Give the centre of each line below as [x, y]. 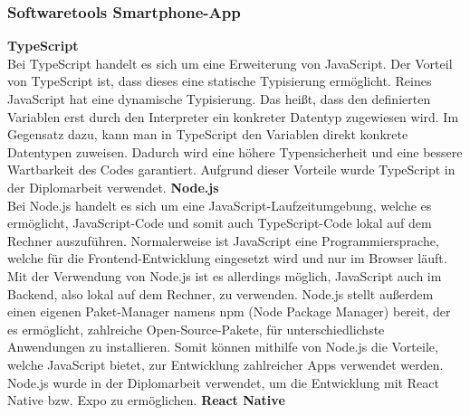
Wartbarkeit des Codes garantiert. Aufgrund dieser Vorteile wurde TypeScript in [231, 170]
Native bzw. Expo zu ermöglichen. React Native [146, 400]
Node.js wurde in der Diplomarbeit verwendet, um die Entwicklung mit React [223, 382]
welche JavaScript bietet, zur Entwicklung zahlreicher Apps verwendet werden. [225, 364]
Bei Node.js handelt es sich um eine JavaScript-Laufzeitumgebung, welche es [220, 205]
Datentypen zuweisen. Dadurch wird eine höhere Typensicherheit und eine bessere [235, 151]
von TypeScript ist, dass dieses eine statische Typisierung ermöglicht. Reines [220, 81]
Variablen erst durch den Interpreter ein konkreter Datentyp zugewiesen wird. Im [233, 116]
